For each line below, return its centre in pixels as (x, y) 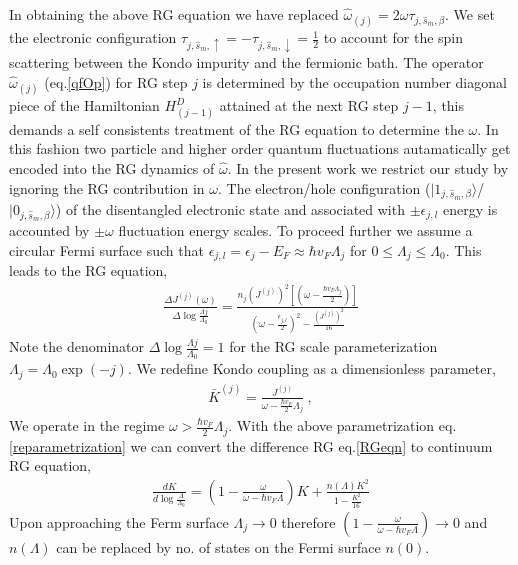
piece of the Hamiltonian (84, 105)
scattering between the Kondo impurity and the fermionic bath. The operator (246, 62)
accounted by (49, 229)
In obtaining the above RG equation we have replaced (174, 14)
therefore (308, 521)
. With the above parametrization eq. (342, 425)
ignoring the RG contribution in (107, 187)
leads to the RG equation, (88, 270)
